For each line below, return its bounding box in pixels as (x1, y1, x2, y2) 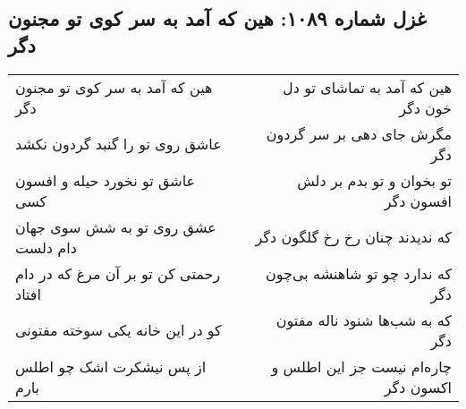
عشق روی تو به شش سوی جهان (15, 216, 216, 237)
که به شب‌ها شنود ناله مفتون (275, 309, 452, 330)
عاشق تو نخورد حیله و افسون (15, 169, 196, 191)
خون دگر (399, 97, 452, 118)
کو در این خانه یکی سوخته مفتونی (15, 320, 222, 341)
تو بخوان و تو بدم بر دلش (297, 169, 452, 191)
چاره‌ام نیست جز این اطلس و (271, 355, 452, 377)
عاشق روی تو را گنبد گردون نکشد (15, 133, 222, 155)
